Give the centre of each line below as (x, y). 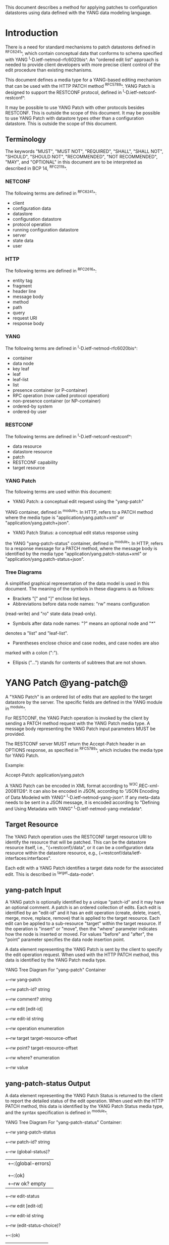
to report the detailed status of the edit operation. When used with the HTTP (84, 1101)
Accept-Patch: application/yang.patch (45, 775)
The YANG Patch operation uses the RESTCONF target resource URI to (79, 837)
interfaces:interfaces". (28, 858)
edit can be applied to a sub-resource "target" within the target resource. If (83, 924)
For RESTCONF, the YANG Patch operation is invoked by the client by (77, 718)
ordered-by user (30, 411)
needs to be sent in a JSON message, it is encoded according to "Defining (82, 803)
